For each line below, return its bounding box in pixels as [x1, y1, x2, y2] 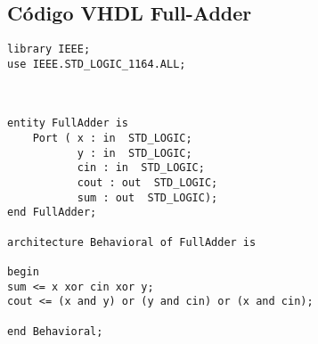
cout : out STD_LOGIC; [77, 176, 218, 190]
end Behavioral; [7, 324, 103, 338]
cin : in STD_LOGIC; [77, 161, 205, 175]
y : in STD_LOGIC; [77, 146, 192, 160]
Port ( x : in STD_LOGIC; [32, 132, 192, 145]
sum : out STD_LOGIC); [77, 191, 218, 204]
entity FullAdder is [7, 117, 129, 130]
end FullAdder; [7, 206, 97, 219]
